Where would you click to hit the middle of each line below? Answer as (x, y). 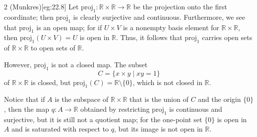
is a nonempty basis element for (171, 27)
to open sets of (53, 48)
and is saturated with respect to (60, 129)
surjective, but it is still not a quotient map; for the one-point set (103, 119)
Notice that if (25, 99)
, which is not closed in (167, 82)
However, (18, 64)
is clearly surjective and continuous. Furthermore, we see (159, 17)
